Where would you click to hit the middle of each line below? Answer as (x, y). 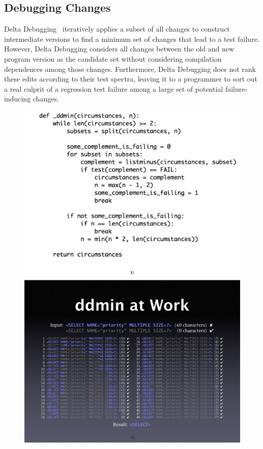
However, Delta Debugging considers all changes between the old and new (119, 49)
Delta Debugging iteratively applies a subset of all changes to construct (117, 29)
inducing (18, 99)
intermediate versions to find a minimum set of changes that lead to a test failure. (132, 38)
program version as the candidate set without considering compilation (113, 58)
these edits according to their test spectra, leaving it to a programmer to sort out (131, 79)
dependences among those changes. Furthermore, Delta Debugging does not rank (130, 69)
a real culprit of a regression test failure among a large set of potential (114, 88)
